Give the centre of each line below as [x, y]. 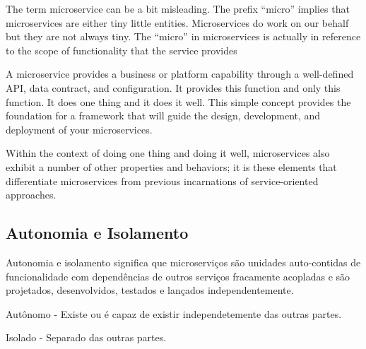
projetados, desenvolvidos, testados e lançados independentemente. [150, 290]
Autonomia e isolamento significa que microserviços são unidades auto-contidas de [183, 262]
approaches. [31, 195]
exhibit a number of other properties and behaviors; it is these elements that [171, 166]
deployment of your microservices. [79, 129]
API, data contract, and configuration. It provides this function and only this [173, 87]
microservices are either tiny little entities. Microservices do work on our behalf [177, 22]
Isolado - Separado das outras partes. [86, 337]
